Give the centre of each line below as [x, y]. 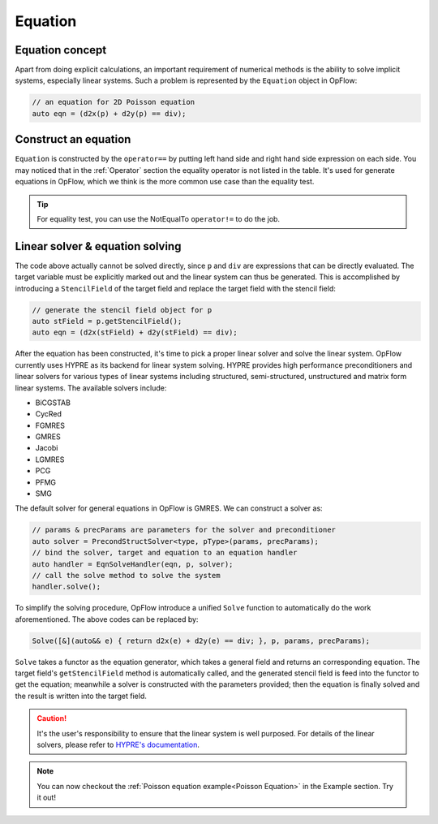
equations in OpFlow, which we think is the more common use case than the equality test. [165, 182]
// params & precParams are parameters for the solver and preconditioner [184, 530]
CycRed [49, 414]
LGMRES [50, 459]
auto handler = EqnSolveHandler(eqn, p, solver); [133, 564]
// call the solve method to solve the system [126, 575]
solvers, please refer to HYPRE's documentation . [118, 745]
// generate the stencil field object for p [122, 310]
